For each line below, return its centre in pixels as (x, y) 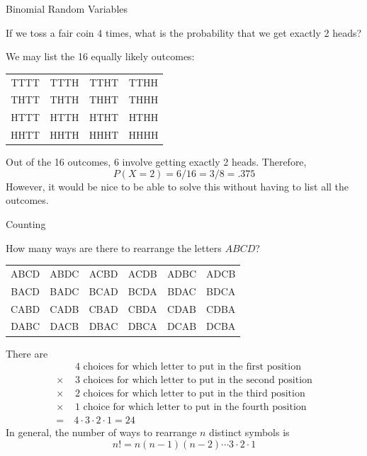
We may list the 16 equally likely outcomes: (100, 56)
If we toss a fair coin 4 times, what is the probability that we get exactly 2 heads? (184, 32)
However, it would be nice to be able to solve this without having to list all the (177, 186)
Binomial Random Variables (67, 8)
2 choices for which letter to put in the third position (190, 394)
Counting (26, 223)
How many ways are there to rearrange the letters (114, 247)
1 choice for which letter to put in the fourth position (191, 407)
